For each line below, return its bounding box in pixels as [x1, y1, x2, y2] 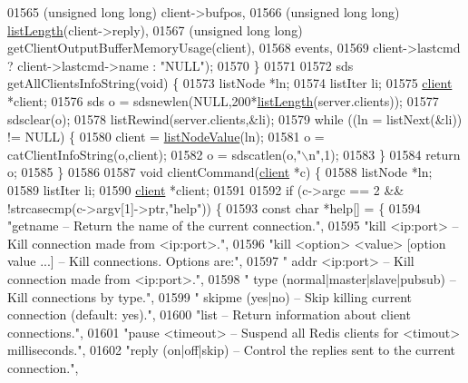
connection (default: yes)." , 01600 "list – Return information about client [7, 305, 411, 324]
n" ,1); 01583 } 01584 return [308, 144, 461, 163]
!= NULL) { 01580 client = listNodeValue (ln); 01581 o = [7, 127, 325, 146]
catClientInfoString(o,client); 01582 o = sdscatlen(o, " [7, 144, 302, 163]
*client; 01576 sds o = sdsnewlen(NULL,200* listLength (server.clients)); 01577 [7, 91, 439, 110]
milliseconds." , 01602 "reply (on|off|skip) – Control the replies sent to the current [7, 340, 456, 359]
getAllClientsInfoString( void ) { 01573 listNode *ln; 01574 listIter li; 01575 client [7, 74, 453, 93]
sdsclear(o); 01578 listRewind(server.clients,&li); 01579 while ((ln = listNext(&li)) [7, 109, 463, 128]
